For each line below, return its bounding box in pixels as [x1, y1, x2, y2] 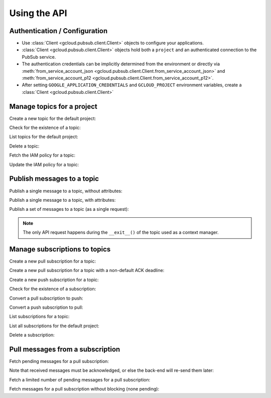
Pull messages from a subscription [9, 345, 120, 353]
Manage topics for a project [9, 102, 98, 110]
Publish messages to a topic [9, 175, 99, 183]
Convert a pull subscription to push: [9, 295, 83, 301]
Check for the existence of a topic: [9, 124, 81, 130]
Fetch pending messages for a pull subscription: [9, 358, 109, 364]
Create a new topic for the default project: [9, 115, 96, 121]
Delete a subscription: [9, 332, 55, 338]
